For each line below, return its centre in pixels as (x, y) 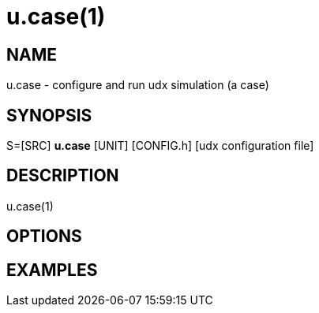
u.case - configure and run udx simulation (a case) (138, 85)
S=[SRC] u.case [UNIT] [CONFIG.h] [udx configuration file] (160, 146)
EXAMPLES (52, 270)
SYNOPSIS (49, 115)
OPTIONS (44, 237)
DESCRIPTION (63, 176)
